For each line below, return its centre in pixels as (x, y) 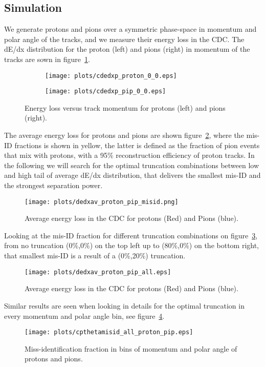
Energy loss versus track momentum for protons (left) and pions (125, 107)
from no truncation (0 (38, 245)
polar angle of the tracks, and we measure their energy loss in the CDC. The (124, 39)
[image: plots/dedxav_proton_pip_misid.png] (102, 202)
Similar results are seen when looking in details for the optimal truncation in (124, 305)
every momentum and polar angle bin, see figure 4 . (84, 315)
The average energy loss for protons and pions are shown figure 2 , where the (124, 135)
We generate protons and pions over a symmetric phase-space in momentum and (130, 29)
